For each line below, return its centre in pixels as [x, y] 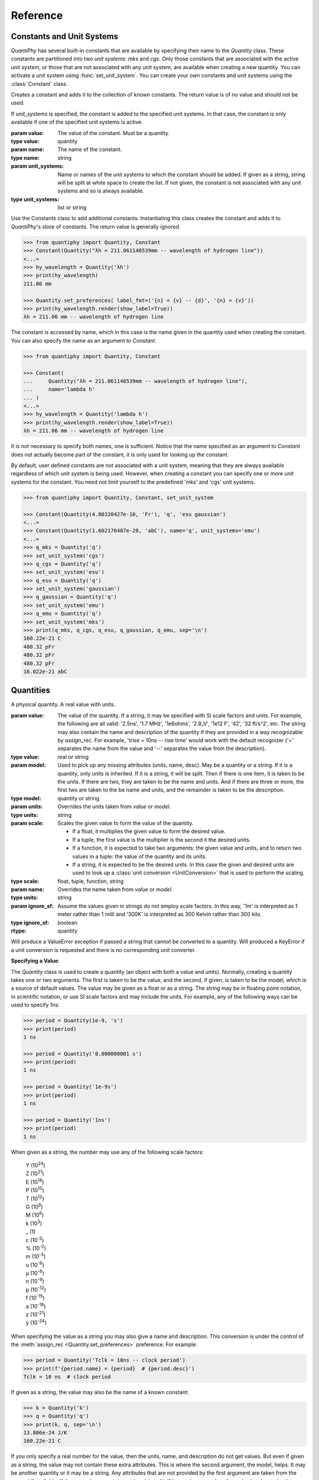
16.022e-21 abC [45, 671]
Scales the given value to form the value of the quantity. [126, 823]
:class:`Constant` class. [39, 83]
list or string [72, 208]
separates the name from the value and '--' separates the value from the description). [162, 748]
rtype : [19, 931]
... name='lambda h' [59, 390]
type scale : [25, 881]
